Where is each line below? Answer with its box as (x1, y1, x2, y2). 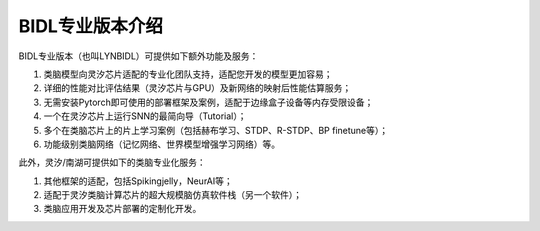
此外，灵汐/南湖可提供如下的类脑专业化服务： (18, 156, 207, 169)
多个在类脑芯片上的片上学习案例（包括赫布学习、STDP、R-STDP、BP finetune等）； (43, 124, 389, 136)
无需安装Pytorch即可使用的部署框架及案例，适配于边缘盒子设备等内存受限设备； (43, 96, 374, 108)
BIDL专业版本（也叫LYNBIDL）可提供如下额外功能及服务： (18, 50, 259, 62)
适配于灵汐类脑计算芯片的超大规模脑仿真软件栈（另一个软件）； (43, 189, 302, 201)
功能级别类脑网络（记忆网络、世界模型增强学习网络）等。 (43, 138, 280, 150)
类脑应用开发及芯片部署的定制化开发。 (43, 203, 202, 215)
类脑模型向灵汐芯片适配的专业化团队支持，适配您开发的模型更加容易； (43, 68, 333, 80)
